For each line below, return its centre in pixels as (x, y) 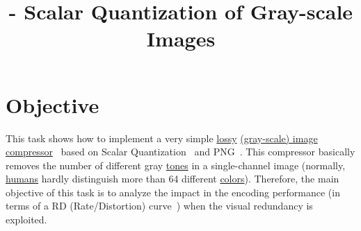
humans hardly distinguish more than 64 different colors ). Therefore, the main (173, 179)
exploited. (26, 220)
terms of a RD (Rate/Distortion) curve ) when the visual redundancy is (159, 206)
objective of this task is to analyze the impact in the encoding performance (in (173, 192)
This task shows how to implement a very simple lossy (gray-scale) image (162, 138)
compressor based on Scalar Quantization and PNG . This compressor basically (180, 152)
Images (181, 38)
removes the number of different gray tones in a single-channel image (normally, (176, 165)
